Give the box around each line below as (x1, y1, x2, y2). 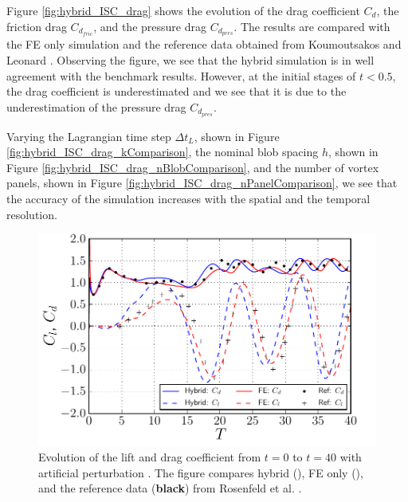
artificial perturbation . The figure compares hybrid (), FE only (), (38, 464, 363, 480)
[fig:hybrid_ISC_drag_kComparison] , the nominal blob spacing (6, 143, 319, 160)
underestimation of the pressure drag (6, 98, 186, 115)
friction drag (6, 18, 67, 34)
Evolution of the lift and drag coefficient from (38, 449, 261, 465)
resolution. (6, 206, 57, 222)
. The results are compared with (233, 18, 390, 34)
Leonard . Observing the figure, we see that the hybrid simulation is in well (6, 52, 375, 69)
